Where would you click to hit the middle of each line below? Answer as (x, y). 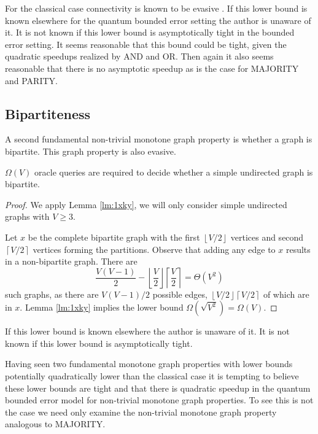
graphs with (27, 216)
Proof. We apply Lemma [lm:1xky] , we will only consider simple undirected (146, 204)
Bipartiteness (48, 113)
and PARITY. (31, 80)
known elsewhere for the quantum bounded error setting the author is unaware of (158, 20)
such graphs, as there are (52, 294)
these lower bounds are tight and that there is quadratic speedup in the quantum (158, 388)
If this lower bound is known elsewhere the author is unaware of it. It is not (147, 331)
